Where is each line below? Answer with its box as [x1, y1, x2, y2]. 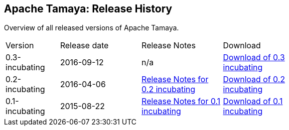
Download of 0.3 [223, 52, 285, 63]
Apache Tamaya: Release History [4, 2, 172, 15]
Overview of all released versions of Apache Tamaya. [4, 23, 179, 32]
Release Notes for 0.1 [142, 96, 221, 107]
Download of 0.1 [223, 96, 283, 107]
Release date [60, 40, 109, 51]
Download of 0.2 [223, 74, 285, 85]
